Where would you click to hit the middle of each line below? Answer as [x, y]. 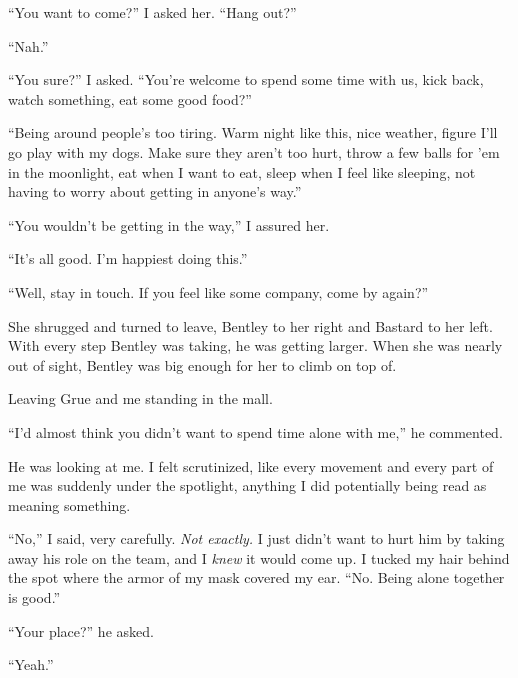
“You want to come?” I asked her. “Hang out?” [152, 12]
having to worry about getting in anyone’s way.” [155, 191]
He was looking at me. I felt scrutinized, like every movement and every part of [251, 465]
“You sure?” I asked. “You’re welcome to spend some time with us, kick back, [246, 79]
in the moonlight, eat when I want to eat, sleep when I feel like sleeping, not [242, 171]
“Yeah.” [31, 664]
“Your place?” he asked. [81, 630]
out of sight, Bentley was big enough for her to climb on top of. [202, 364]
